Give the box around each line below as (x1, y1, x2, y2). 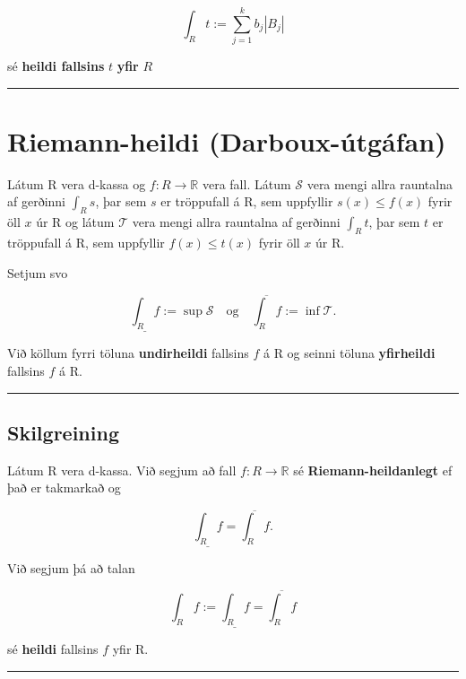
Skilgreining (7, 419, 119, 447)
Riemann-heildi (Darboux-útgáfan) (7, 122, 446, 159)
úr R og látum (36, 213, 115, 231)
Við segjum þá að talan (7, 559, 135, 578)
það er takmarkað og (7, 478, 121, 497)
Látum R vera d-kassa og (7, 174, 146, 193)
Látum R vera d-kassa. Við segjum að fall (7, 460, 237, 479)
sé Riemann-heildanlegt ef (293, 460, 453, 479)
